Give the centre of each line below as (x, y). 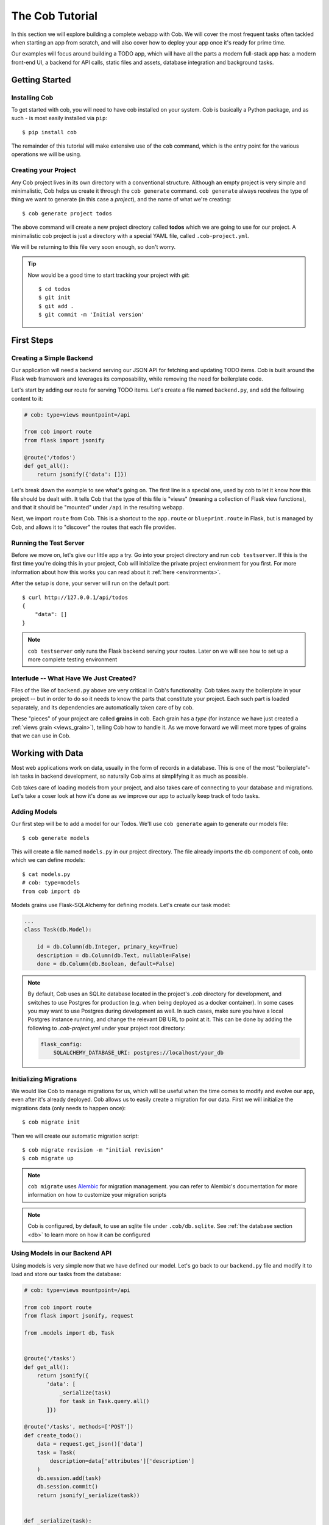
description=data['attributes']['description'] (122, 1461)
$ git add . (56, 306)
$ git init (55, 298)
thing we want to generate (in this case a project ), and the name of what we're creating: (121, 199)
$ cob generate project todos (67, 213)
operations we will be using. (46, 154)
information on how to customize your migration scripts (97, 1195)
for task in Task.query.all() (104, 1401)
